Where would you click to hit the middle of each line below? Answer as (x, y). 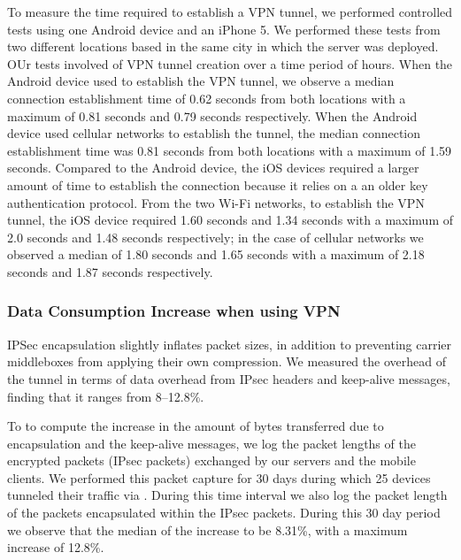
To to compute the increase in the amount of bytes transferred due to (196, 426)
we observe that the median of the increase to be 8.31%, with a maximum (207, 529)
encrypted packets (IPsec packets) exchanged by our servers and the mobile (211, 460)
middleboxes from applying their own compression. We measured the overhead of (227, 361)
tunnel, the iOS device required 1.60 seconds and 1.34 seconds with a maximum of (230, 220)
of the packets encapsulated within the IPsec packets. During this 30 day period (224, 513)
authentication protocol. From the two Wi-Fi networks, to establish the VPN (216, 202)
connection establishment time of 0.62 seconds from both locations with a (207, 98)
